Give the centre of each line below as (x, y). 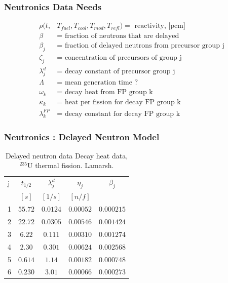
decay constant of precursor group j (120, 72)
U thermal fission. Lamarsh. (70, 165)
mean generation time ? (101, 83)
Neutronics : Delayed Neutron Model (82, 136)
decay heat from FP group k (109, 92)
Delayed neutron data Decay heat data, (67, 155)
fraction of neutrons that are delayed (122, 36)
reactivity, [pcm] (160, 26)
